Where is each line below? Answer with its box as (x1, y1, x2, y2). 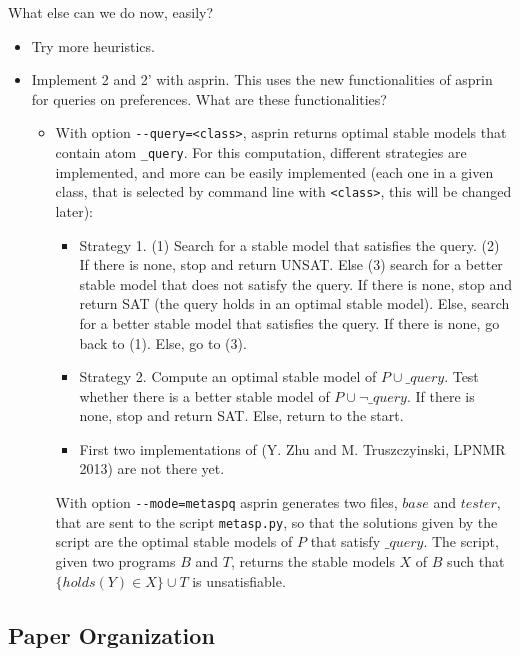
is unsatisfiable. (192, 570, 286, 591)
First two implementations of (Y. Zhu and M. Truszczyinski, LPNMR (79, 438, 506, 459)
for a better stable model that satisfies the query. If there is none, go (79, 312, 500, 333)
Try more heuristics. (31, 35, 155, 56)
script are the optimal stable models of (55, 531, 293, 552)
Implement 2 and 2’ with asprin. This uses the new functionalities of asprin (31, 69, 493, 90)
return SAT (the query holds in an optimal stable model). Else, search (79, 293, 510, 314)
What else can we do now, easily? (8, 2, 214, 22)
